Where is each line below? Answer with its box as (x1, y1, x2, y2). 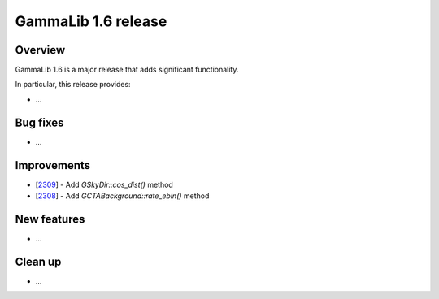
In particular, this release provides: (15, 80, 131, 89)
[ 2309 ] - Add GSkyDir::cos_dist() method (35, 180, 174, 189)
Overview (15, 43, 66, 57)
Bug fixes (15, 115, 64, 129)
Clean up (15, 254, 62, 268)
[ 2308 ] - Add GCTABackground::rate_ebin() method (35, 191, 210, 201)
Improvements (15, 158, 91, 172)
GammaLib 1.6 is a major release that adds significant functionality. (15, 65, 239, 75)
